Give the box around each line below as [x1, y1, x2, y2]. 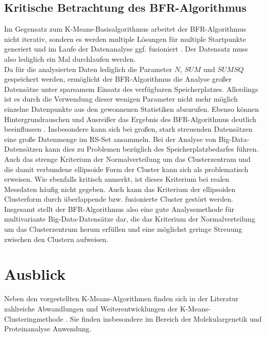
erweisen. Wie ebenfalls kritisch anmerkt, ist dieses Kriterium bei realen [4, 174, 230, 184]
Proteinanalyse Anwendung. [4, 323, 92, 334]
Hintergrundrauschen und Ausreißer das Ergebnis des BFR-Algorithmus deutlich [4, 113, 257, 124]
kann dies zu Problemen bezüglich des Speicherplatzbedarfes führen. [45, 143, 259, 154]
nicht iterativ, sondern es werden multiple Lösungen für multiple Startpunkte [4, 33, 246, 44]
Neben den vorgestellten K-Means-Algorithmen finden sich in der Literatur [4, 293, 239, 304]
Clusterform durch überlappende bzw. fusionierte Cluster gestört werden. [4, 194, 233, 204]
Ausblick [4, 263, 66, 284]
